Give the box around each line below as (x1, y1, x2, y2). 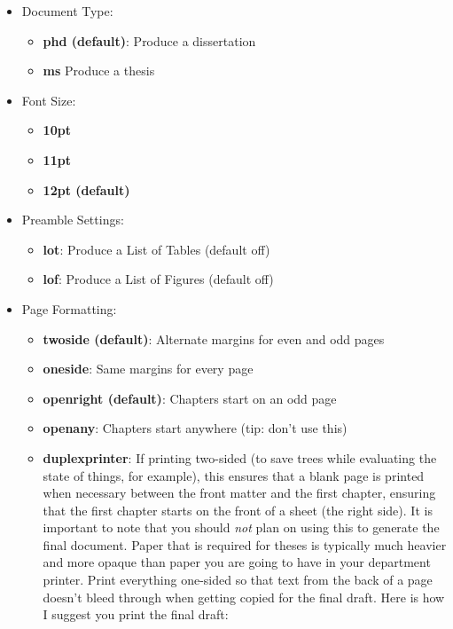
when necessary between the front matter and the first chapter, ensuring (43, 484, 436, 502)
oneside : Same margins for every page (43, 359, 254, 378)
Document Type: (21, 2, 113, 20)
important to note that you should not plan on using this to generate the (43, 518, 440, 537)
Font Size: (21, 90, 76, 109)
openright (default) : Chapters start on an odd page (43, 389, 337, 407)
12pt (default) (43, 180, 130, 199)
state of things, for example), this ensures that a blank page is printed (43, 466, 425, 484)
